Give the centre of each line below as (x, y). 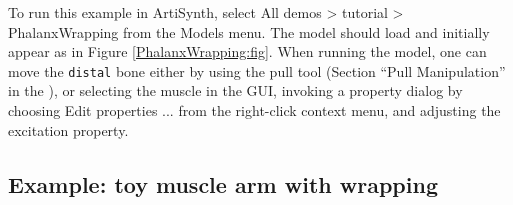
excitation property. (68, 129)
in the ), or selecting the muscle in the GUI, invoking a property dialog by (235, 90)
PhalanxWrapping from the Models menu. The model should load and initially (249, 31)
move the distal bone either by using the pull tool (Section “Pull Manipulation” (257, 70)
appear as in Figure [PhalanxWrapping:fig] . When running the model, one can (247, 51)
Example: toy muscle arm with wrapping (223, 183)
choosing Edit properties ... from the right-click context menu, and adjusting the (254, 110)
